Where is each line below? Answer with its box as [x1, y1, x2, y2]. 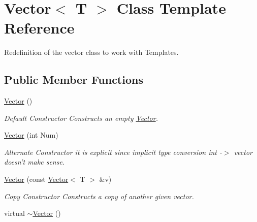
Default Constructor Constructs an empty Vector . [4, 112, 158, 123]
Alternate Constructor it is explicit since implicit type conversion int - [4, 146, 222, 157]
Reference [4, 17, 75, 38]
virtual [4, 208, 25, 218]
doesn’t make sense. [4, 156, 65, 167]
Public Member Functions [4, 72, 143, 87]
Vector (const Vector [4, 174, 69, 184]
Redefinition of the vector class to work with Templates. [4, 47, 179, 57]
